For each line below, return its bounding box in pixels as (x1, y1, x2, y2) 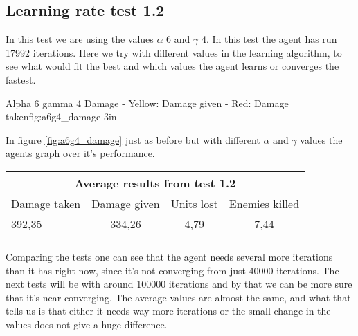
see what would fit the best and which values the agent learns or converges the (6, 59, 339, 73)
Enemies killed (229, 195, 300, 212)
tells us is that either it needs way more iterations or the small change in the (6, 304, 331, 318)
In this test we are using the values (6, 32, 154, 46)
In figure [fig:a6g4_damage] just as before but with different (6, 132, 260, 147)
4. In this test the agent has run (201, 32, 337, 46)
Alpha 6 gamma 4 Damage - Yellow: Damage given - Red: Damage (6, 95, 289, 110)
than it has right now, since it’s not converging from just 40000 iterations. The (6, 263, 339, 277)
